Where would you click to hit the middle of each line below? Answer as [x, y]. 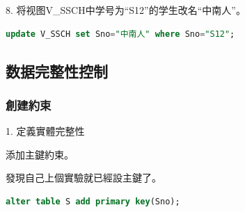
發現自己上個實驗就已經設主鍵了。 [84, 178]
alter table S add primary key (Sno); [93, 201]
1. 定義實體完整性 [45, 131]
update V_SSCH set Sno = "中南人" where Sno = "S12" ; [120, 34]
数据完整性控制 [57, 71]
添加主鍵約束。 [40, 154]
